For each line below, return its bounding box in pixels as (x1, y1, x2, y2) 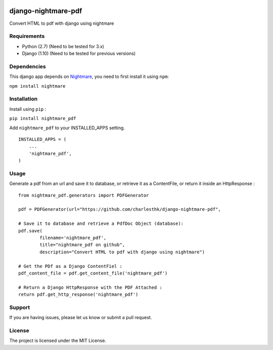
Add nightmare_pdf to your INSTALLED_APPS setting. (9, 125, 125, 131)
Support (9, 304, 30, 311)
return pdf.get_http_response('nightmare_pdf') (18, 292, 139, 297)
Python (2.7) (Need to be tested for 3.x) (22, 43, 105, 49)
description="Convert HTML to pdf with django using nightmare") (39, 249, 205, 255)
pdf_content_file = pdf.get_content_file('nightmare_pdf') (18, 270, 168, 276)
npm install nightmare (9, 83, 66, 89)
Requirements (9, 33, 45, 40)
